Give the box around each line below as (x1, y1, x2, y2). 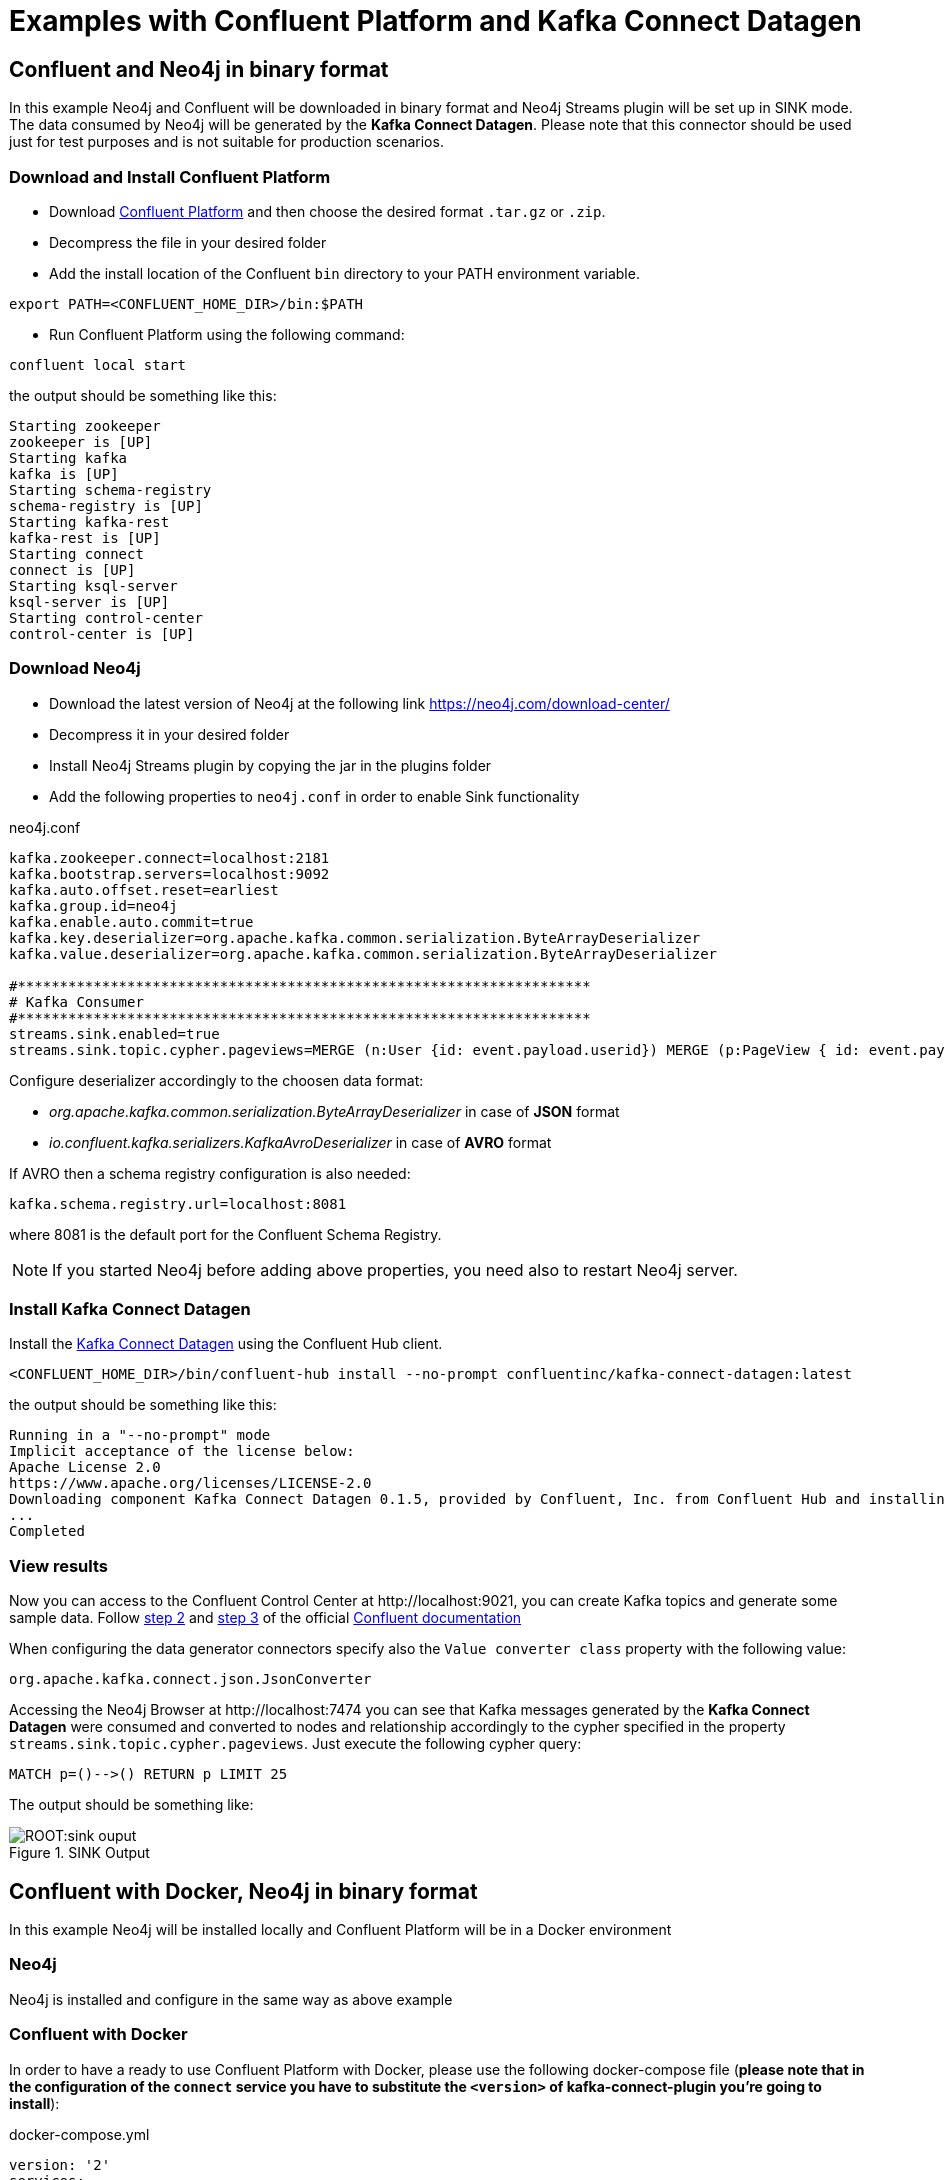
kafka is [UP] (9, 465, 119, 482)
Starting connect (9, 545, 144, 562)
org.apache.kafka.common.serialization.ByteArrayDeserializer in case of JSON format (49, 1102, 620, 1120)
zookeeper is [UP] (9, 433, 153, 450)
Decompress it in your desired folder (49, 725, 290, 743)
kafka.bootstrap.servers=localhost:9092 (9, 865, 330, 882)
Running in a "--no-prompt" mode (9, 1427, 271, 1444)
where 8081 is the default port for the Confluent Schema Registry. (9, 1225, 442, 1243)
